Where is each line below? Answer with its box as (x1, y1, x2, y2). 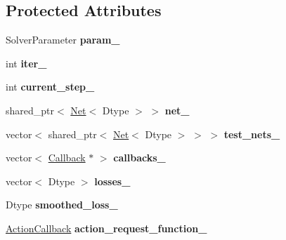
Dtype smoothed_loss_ (6, 197, 118, 212)
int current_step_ (6, 79, 95, 94)
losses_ (94, 173, 131, 188)
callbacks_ (113, 150, 166, 165)
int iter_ (6, 55, 47, 70)
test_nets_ (223, 126, 280, 141)
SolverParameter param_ (6, 32, 120, 47)
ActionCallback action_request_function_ (6, 220, 207, 235)
